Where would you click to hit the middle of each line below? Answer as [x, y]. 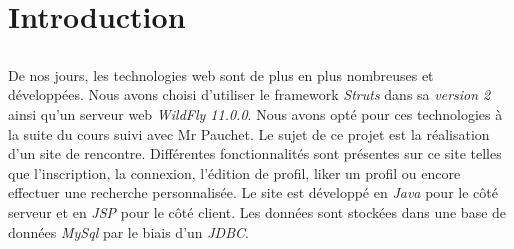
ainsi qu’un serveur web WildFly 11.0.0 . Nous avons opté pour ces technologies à [255, 113]
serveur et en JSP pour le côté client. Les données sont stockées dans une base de [257, 211]
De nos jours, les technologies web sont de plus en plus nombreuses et [221, 74]
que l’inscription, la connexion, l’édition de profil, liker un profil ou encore [234, 172]
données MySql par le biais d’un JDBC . [128, 231]
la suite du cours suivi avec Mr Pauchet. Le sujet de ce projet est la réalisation [249, 133]
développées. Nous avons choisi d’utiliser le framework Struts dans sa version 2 [249, 94]
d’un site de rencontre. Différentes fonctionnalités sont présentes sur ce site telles [255, 153]
